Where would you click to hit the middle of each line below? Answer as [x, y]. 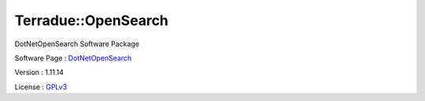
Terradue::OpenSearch [92, 20]
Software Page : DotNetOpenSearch [73, 58]
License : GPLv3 [41, 87]
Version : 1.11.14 [39, 72]
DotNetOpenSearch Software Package [77, 44]
